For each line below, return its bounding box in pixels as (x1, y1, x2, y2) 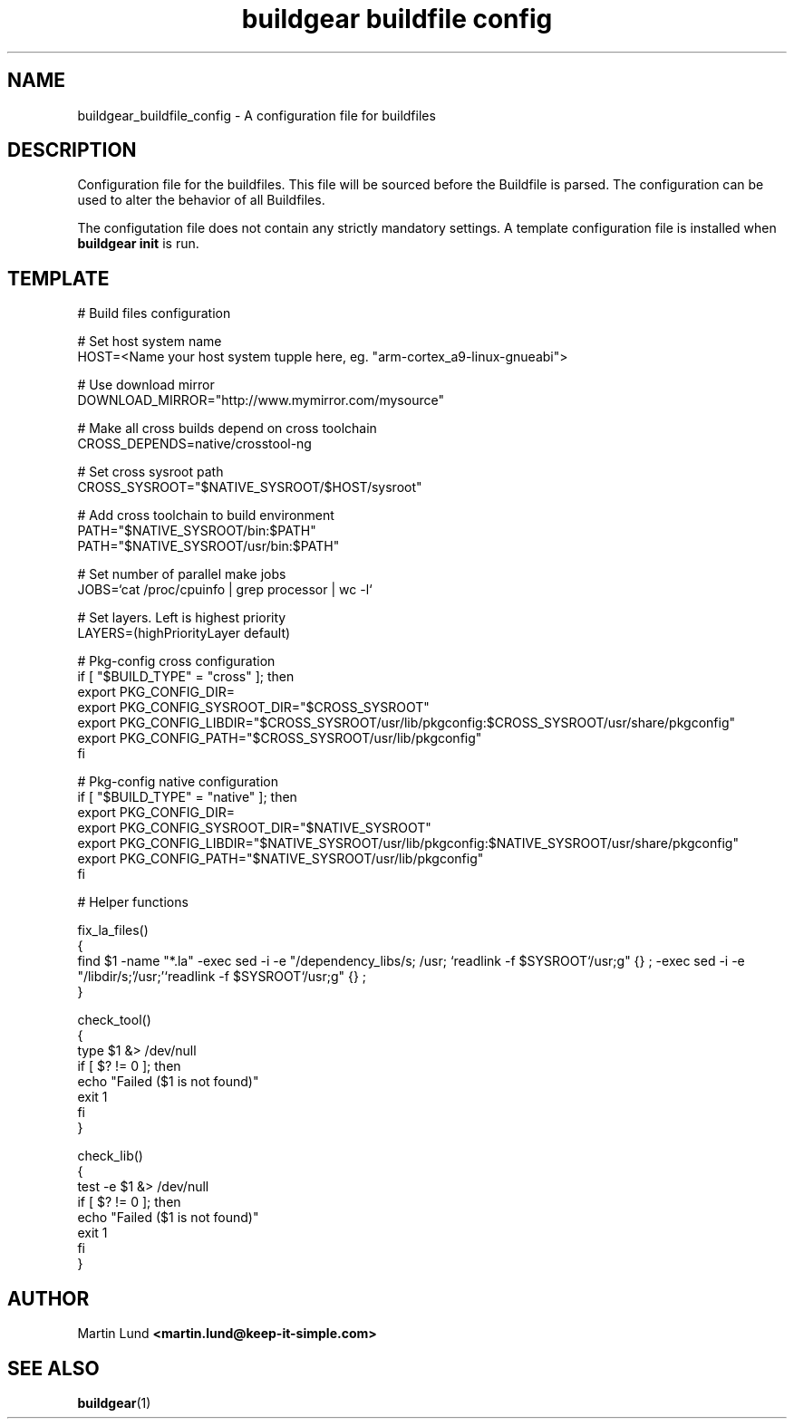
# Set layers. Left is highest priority (77, 610, 286, 626)
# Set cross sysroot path (77, 464, 224, 480)
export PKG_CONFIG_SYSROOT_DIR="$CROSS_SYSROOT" (77, 699, 430, 716)
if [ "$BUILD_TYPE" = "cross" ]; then (77, 669, 295, 685)
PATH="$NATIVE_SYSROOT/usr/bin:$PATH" (77, 538, 340, 554)
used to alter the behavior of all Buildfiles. (77, 192, 325, 208)
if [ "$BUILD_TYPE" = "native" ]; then (77, 789, 297, 805)
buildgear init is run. (77, 236, 199, 252)
